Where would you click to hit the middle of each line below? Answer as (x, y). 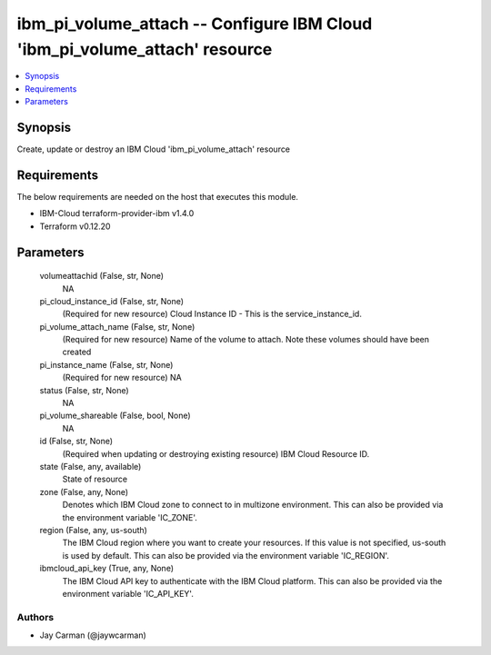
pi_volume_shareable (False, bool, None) (115, 416)
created (77, 352)
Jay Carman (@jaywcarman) (93, 635)
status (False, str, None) (84, 390)
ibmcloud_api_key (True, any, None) (107, 569)
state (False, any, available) (90, 466)
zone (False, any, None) (84, 491)
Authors (35, 617)
